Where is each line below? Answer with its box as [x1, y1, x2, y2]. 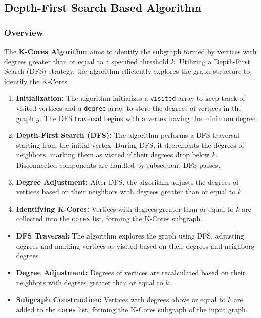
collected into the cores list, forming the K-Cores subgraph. [16, 213, 203, 224]
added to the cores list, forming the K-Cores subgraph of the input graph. [16, 304, 248, 314]
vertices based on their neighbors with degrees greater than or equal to [16, 186, 236, 197]
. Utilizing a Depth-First [175, 56, 250, 66]
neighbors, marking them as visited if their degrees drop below [16, 149, 210, 160]
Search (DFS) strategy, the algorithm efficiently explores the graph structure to [4, 66, 250, 76]
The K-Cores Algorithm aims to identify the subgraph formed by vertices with [4, 46, 257, 56]
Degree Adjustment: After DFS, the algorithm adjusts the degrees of [16, 176, 239, 187]
